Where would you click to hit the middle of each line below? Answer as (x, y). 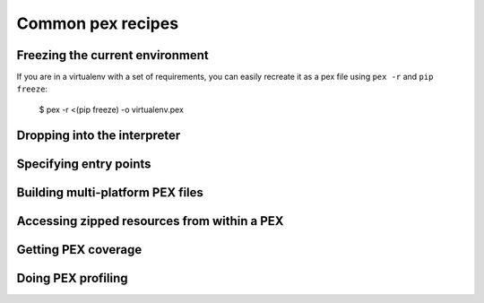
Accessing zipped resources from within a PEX (150, 221)
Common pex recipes (98, 23)
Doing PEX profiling (72, 278)
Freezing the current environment (113, 55)
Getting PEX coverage (79, 250)
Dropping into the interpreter (99, 135)
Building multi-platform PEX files (110, 192)
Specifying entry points (84, 164)
